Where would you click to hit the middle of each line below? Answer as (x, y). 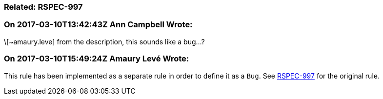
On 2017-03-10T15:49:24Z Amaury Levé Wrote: (97, 59)
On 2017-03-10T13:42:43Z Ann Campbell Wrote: (98, 25)
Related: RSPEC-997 (43, 7)
